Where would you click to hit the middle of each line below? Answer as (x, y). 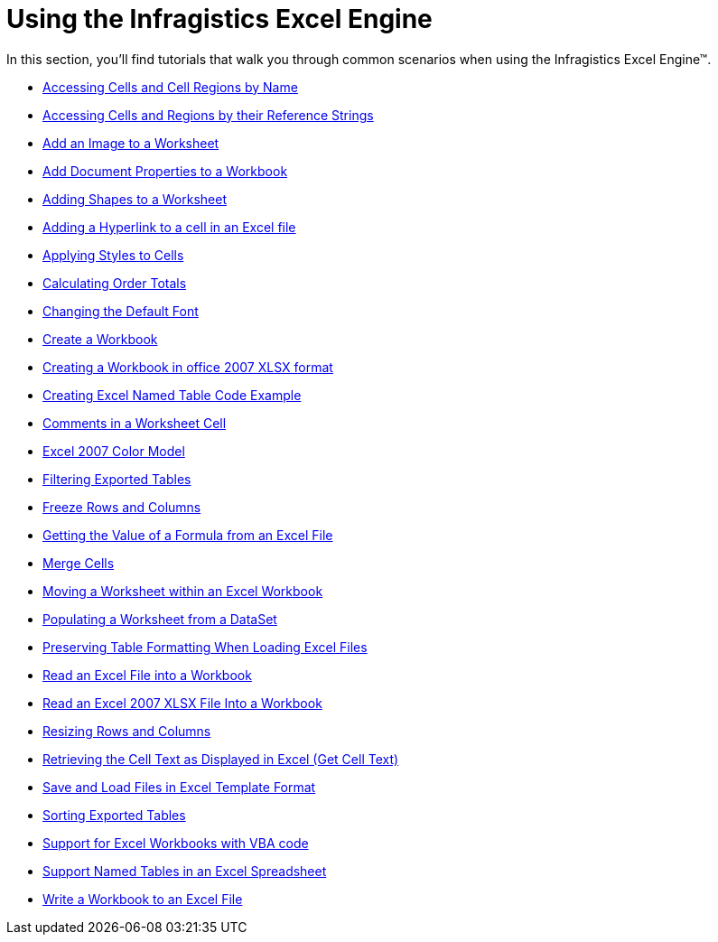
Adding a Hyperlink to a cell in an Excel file (169, 227)
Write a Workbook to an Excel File (143, 899)
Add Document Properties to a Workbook (165, 171)
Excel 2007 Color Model (114, 451)
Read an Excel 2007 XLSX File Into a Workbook (182, 703)
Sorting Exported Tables (114, 815)
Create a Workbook (100, 339)
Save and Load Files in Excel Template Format (179, 787)
